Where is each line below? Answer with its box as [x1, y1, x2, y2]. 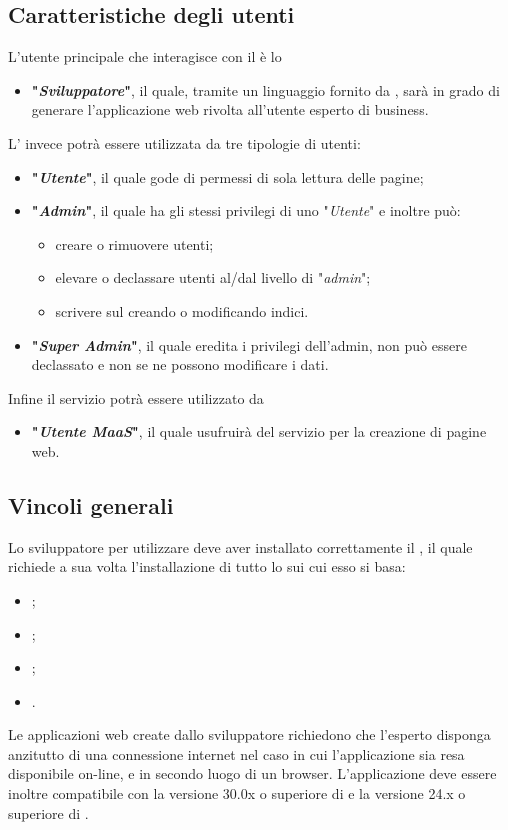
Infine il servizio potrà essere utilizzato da [8, 387, 264, 408]
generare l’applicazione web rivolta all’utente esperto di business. [31, 99, 429, 120]
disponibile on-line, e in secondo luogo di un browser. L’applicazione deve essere [8, 763, 497, 784]
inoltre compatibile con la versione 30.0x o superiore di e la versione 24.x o [8, 783, 466, 804]
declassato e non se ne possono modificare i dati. [31, 354, 329, 375]
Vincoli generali [8, 489, 174, 520]
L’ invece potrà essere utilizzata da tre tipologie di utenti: [8, 132, 361, 153]
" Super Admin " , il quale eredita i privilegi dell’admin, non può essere [31, 334, 467, 355]
